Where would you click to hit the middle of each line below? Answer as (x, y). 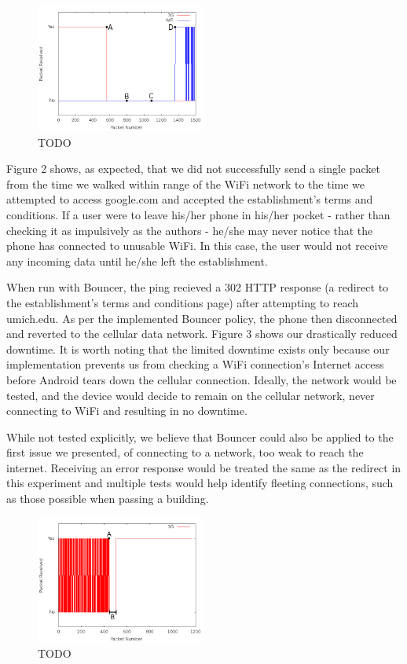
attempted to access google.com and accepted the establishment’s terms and (190, 199)
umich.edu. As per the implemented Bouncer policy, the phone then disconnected (202, 318)
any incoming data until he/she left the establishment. (137, 260)
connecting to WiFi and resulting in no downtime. (127, 411)
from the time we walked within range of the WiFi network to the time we (186, 183)
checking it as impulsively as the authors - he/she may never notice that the (190, 230)
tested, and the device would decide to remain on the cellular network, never (191, 395)
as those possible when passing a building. (108, 499)
